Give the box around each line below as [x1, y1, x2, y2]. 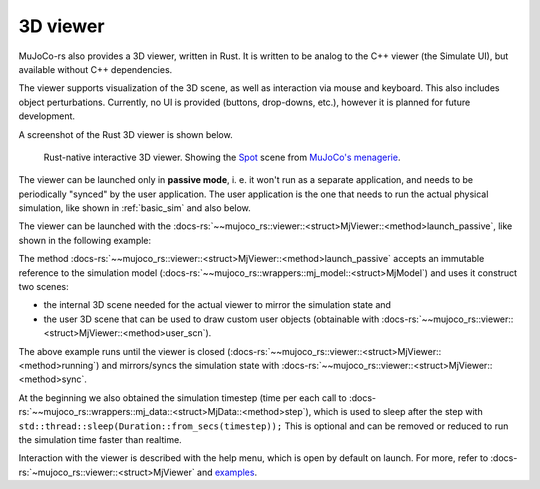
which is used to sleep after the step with [313, 406, 484, 418]
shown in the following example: [18, 234, 152, 246]
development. [18, 110, 75, 122]
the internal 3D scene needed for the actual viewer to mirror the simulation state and [43, 299, 392, 311]
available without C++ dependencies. [18, 63, 173, 75]
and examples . [196, 466, 258, 478]
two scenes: [18, 281, 69, 293]
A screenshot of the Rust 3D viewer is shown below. [18, 128, 234, 140]
